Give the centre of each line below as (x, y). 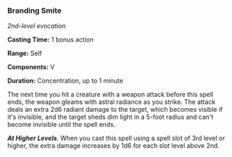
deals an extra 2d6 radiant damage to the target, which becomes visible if (115, 110)
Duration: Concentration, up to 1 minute (65, 81)
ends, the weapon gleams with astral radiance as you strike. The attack (111, 102)
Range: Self (25, 53)
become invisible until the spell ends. (61, 124)
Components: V (31, 67)
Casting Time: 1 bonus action (50, 40)
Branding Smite (34, 11)
